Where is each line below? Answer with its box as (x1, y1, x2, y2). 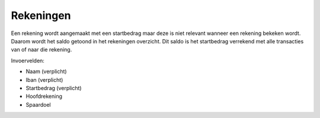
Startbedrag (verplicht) (25, 84, 82, 91)
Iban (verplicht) (25, 76, 63, 83)
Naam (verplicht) (25, 68, 68, 75)
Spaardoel (25, 101, 51, 108)
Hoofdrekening (25, 93, 62, 100)
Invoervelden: (11, 57, 44, 64)
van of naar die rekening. (11, 46, 72, 53)
